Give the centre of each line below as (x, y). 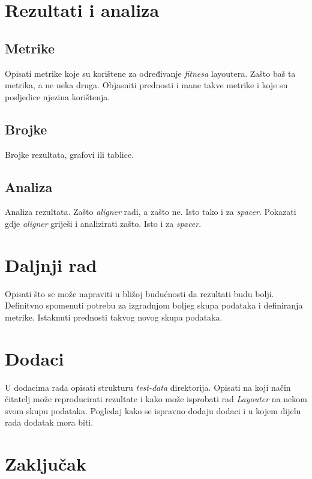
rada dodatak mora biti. (49, 422)
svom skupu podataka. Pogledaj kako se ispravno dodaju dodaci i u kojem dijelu (153, 410)
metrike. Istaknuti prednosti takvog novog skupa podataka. (114, 317)
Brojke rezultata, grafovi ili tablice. (69, 154)
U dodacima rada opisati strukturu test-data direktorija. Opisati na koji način (148, 387)
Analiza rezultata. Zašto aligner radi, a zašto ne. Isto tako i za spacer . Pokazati (151, 212)
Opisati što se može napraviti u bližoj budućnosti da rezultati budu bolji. (139, 293)
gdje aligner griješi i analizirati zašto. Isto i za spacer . (103, 223)
